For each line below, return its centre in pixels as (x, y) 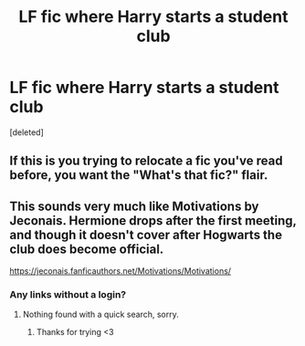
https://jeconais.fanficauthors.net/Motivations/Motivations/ (120, 271)
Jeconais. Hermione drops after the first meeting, (153, 220)
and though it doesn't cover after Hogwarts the (146, 235)
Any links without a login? (68, 295)
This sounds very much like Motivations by (134, 206)
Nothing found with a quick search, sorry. (101, 315)
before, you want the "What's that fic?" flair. (139, 175)
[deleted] (26, 132)
